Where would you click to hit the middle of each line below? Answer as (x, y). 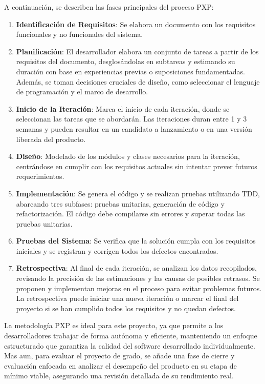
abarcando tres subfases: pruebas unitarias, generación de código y (120, 203)
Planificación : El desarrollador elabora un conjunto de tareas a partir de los (137, 51)
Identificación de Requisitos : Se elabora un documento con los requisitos (136, 24)
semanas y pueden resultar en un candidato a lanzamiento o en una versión (134, 128)
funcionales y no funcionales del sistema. (80, 34)
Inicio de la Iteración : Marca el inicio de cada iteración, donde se (123, 108)
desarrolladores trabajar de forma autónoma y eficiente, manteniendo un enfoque (131, 336)
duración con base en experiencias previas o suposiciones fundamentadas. (130, 71)
